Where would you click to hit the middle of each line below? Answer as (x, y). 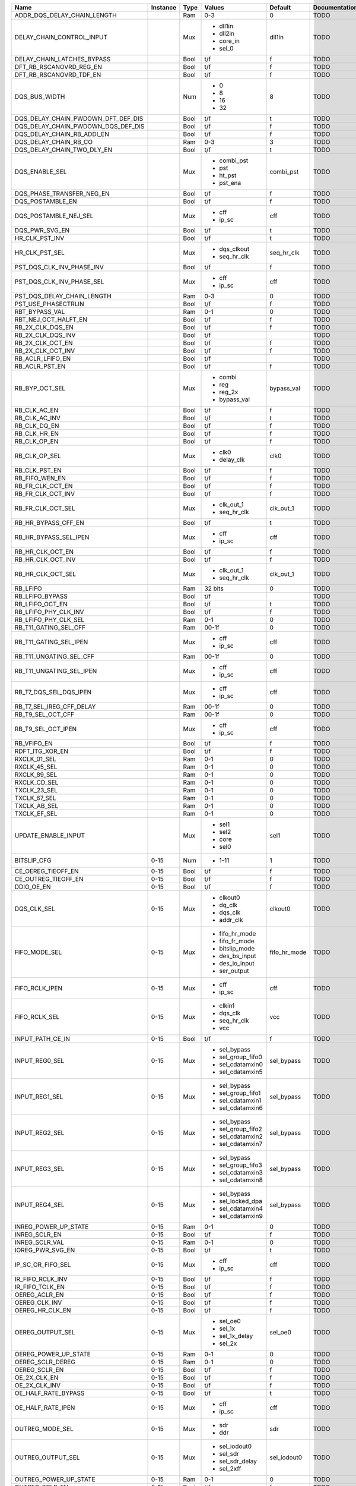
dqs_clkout (234, 249)
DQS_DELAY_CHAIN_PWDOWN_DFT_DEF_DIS (79, 119)
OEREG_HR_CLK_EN (43, 1310)
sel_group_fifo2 (241, 1129)
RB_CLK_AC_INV (37, 418)
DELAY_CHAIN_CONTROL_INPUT (61, 37)
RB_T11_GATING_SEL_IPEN (51, 642)
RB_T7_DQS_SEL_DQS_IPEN (53, 692)
